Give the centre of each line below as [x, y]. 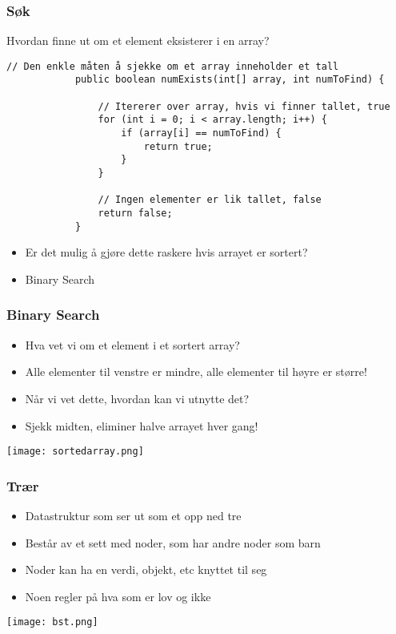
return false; [135, 214]
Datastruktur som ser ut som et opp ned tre [133, 515]
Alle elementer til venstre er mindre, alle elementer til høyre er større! [196, 372]
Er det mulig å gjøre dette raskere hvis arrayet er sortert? [166, 252]
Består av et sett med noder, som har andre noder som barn [173, 542]
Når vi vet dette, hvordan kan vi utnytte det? [137, 398]
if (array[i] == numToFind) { [201, 133]
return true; [178, 146]
